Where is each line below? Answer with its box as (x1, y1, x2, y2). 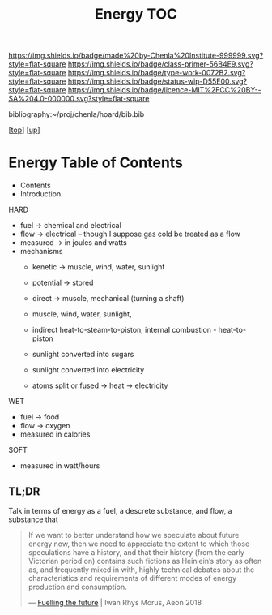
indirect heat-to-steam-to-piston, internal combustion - (32, 325, 217, 335)
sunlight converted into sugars (32, 350, 134, 359)
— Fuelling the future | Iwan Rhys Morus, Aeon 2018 (28, 597, 202, 607)
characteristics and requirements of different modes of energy (28, 573, 237, 583)
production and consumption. (28, 582, 127, 591)
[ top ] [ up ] (8, 125, 40, 135)
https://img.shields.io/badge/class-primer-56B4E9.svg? (67, 59, 253, 69)
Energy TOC (94, 5, 178, 24)
